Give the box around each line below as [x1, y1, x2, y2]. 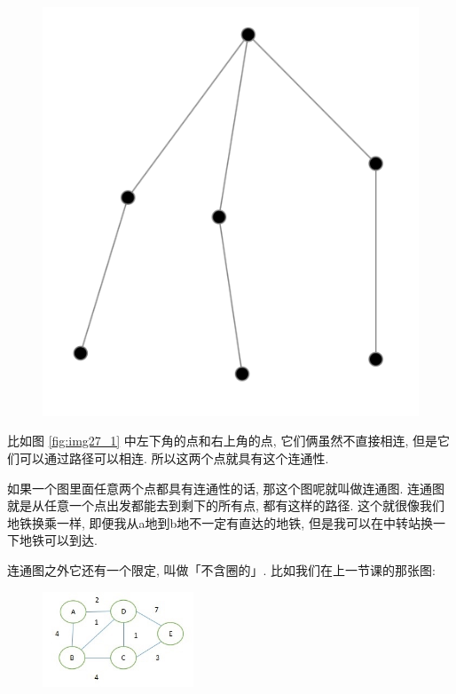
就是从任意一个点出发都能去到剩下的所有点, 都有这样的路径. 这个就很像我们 [7, 496, 445, 515]
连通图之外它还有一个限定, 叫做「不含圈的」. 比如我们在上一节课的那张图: [7, 561, 436, 580]
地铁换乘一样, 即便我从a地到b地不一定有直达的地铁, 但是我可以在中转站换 [7, 513, 433, 532]
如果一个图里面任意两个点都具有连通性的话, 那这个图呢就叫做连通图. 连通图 [7, 478, 445, 497]
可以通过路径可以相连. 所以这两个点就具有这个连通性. [19, 449, 329, 468]
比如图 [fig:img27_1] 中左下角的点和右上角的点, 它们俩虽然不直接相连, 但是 [7, 431, 437, 450]
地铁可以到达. [19, 531, 98, 549]
